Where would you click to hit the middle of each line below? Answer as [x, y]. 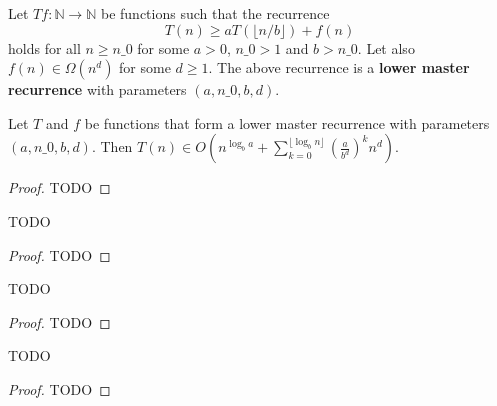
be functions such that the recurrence [215, 13]
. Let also [386, 47]
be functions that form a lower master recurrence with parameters [287, 122]
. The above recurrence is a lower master [339, 67]
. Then [112, 146]
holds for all [44, 47]
